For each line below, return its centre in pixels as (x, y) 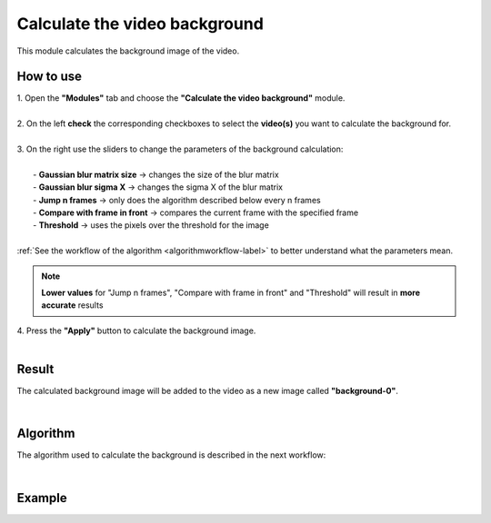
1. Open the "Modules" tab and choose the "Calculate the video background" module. (181, 98)
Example (42, 498)
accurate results (72, 305)
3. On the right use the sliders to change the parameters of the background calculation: (180, 149)
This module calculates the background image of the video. (128, 51)
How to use (49, 77)
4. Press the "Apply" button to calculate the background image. (136, 331)
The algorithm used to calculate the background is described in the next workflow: (171, 455)
